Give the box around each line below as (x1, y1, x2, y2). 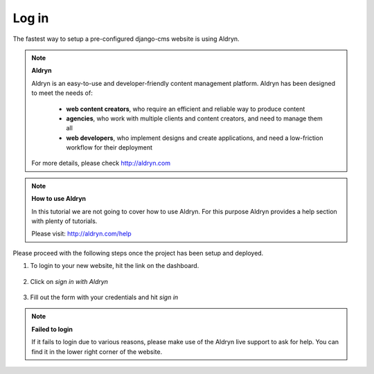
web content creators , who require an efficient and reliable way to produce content (66, 105, 305, 113)
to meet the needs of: (31, 89, 93, 97)
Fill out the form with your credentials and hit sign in (30, 293, 179, 301)
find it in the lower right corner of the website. (31, 347, 163, 356)
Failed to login (31, 325, 73, 333)
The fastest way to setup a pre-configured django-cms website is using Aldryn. (12, 35, 240, 43)
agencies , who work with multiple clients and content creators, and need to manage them (66, 114, 323, 123)
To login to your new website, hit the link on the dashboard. (30, 262, 199, 270)
